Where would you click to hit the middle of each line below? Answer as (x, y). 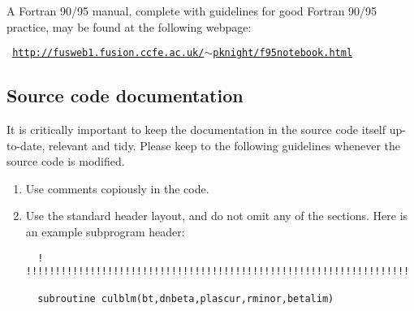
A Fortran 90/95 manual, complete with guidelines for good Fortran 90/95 (192, 11)
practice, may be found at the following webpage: (129, 26)
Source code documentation (125, 95)
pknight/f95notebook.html (283, 53)
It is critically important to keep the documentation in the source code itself (196, 130)
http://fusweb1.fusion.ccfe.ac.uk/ (108, 53)
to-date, (26, 145)
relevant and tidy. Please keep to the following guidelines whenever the (224, 145)
